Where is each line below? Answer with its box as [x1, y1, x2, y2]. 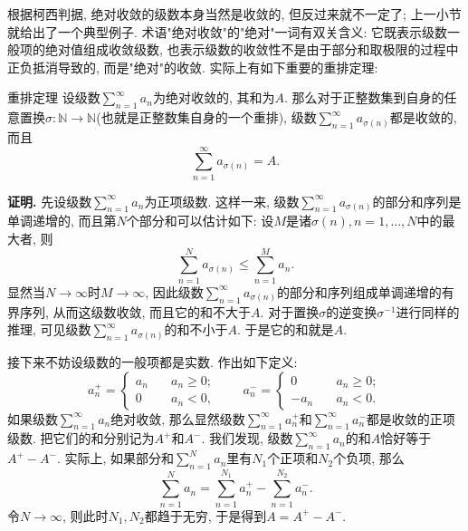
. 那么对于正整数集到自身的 [284, 88, 444, 107]
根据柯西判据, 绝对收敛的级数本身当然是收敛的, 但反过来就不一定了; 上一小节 [7, 5, 462, 23]
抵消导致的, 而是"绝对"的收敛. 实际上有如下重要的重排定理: [32, 57, 378, 76]
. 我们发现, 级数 [201, 429, 293, 448]
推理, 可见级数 [7, 320, 91, 339]
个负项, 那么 [333, 449, 405, 468]
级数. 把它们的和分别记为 [7, 429, 155, 448]
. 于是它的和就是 [237, 320, 334, 339]
